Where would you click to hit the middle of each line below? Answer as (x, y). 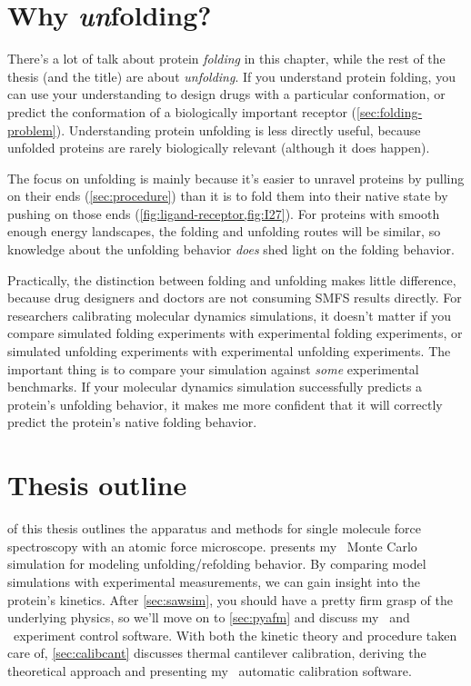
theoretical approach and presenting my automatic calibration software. (210, 670)
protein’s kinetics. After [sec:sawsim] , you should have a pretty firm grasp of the (230, 599)
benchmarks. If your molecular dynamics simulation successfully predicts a (215, 387)
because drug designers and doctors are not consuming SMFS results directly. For (235, 298)
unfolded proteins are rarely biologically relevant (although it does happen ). (219, 148)
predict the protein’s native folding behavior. (132, 422)
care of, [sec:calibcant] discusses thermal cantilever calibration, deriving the (217, 653)
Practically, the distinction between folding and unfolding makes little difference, (232, 279)
